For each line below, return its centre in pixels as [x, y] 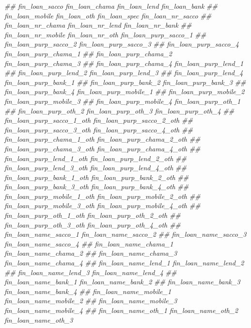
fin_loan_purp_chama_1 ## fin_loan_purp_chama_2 [88, 53]
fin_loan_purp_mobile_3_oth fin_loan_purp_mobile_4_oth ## [102, 205]
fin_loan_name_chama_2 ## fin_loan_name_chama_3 [91, 253]
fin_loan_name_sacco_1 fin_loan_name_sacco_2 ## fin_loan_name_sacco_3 [125, 234]
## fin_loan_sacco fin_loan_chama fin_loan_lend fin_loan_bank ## [111, 6]
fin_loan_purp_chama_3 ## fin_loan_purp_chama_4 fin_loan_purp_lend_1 [124, 63]
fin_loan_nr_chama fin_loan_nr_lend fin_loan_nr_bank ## [98, 25]
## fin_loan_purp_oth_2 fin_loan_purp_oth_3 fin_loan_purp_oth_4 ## [119, 110]
